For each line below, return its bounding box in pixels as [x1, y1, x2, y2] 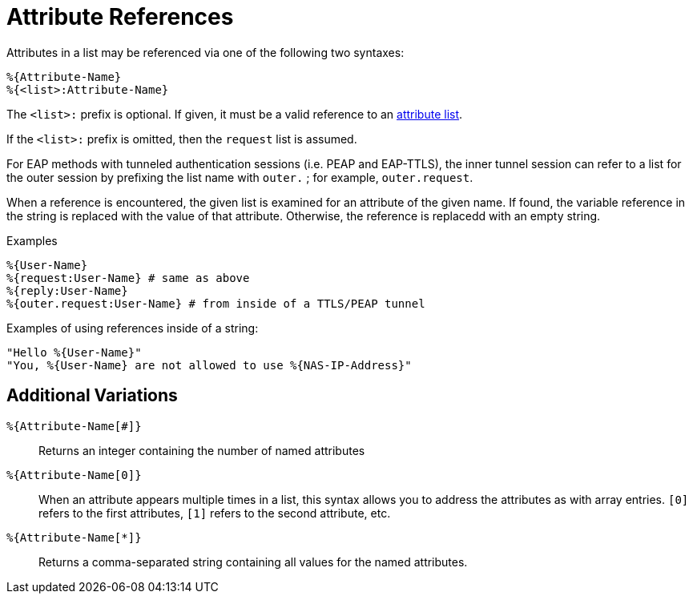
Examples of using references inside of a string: [6, 320, 259, 335]
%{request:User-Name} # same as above [6, 271, 250, 284]
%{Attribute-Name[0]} [6, 468, 142, 481]
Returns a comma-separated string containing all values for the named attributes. [38, 554, 468, 569]
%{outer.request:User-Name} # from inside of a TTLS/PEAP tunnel [6, 296, 425, 310]
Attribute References [6, 3, 234, 30]
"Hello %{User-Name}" [6, 345, 142, 359]
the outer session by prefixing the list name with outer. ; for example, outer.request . [6, 170, 473, 184]
